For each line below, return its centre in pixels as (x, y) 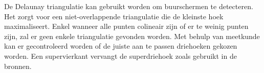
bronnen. (18, 66)
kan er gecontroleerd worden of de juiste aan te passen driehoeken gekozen (121, 46)
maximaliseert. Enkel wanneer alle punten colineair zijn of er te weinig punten (126, 26)
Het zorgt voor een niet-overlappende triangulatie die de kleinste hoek (114, 16)
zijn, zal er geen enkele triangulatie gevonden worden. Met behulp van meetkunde (132, 36)
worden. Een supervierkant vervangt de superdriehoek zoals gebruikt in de (120, 56)
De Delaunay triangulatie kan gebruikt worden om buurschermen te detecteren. (129, 6)
